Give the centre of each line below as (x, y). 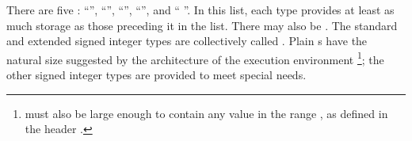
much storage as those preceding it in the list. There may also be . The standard (202, 25)
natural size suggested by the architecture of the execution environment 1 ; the (195, 58)
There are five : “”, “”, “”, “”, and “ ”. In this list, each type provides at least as (200, 10)
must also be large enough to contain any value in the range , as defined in (206, 113)
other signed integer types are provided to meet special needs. (156, 75)
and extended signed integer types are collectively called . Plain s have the (187, 41)
